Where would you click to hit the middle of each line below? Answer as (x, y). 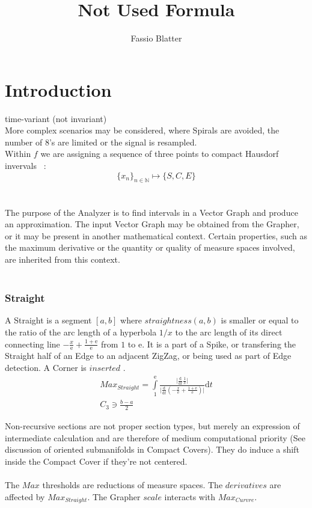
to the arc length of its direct (229, 332)
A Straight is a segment (48, 320)
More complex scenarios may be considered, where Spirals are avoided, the (142, 130)
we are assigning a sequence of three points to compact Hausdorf (160, 154)
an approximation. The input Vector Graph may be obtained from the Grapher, (152, 224)
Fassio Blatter (156, 38)
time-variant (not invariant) (56, 118)
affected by (25, 496)
